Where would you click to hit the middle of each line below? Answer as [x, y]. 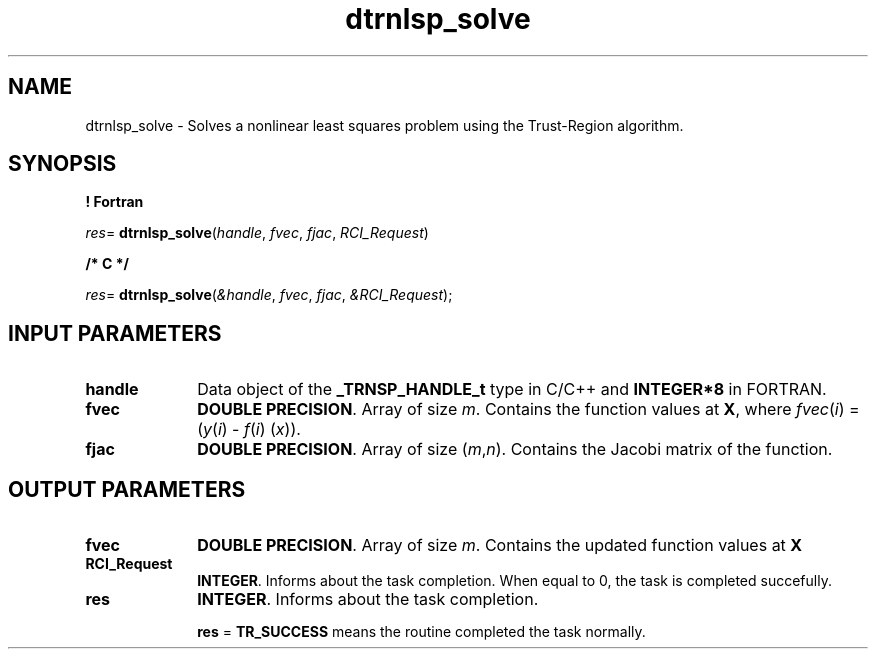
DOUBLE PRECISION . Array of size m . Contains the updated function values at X [500, 545]
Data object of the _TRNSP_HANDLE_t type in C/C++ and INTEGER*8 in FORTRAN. [512, 389]
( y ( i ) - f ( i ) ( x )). [249, 429]
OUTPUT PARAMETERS [127, 489]
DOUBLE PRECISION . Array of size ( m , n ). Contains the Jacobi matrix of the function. [515, 449]
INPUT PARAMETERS [115, 333]
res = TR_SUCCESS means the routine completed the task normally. [421, 632]
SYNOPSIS [62, 164]
